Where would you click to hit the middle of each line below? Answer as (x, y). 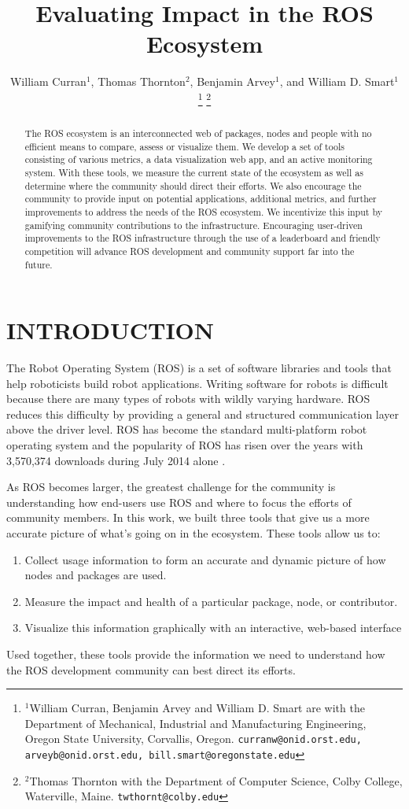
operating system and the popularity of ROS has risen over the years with (185, 445)
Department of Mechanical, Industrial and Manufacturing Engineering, (195, 723)
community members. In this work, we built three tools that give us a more (188, 517)
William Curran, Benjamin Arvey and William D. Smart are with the (197, 708)
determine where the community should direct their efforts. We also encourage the (193, 185)
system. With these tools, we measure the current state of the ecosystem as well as (194, 172)
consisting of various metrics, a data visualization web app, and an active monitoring (199, 159)
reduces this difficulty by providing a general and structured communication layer (203, 414)
